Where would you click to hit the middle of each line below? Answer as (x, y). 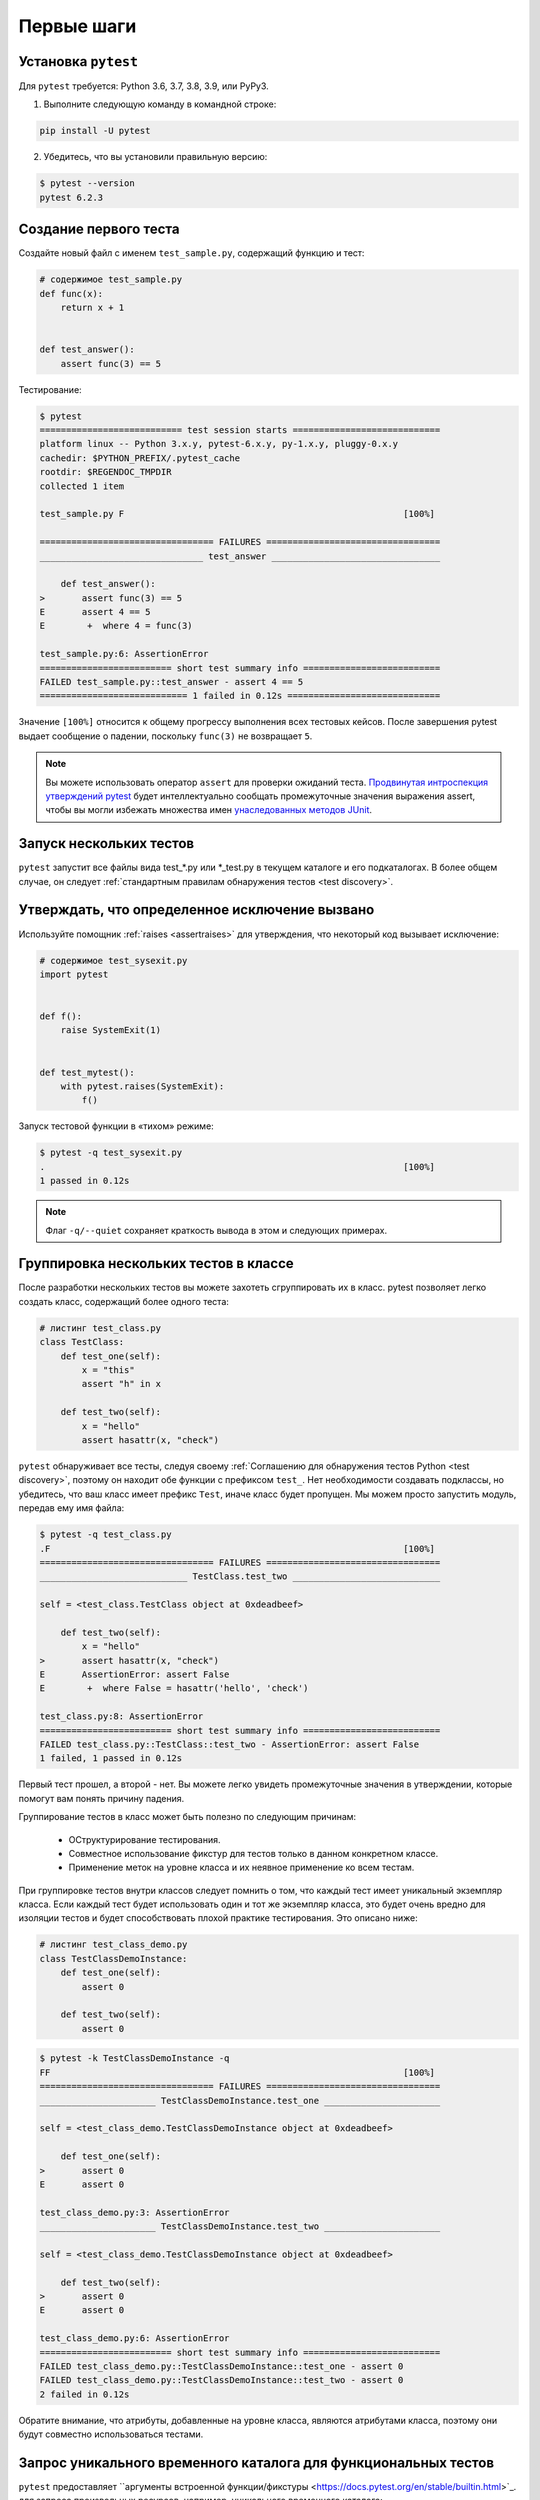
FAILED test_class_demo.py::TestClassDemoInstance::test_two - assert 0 (221, 2380)
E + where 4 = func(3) (116, 626)
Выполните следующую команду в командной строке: (160, 104)
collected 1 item (82, 486)
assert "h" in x (121, 1384)
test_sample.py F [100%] (237, 514)
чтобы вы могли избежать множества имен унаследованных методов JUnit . (209, 810)
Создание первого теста (99, 229)
